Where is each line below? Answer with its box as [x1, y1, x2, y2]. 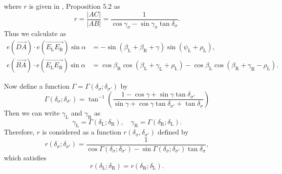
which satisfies [4, 152, 46, 162]
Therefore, [4, 127, 35, 137]
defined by [157, 127, 189, 137]
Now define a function [4, 81, 70, 91]
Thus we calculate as [4, 28, 66, 39]
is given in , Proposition [29, 1, 101, 11]
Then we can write [4, 107, 60, 117]
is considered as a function [42, 127, 122, 137]
